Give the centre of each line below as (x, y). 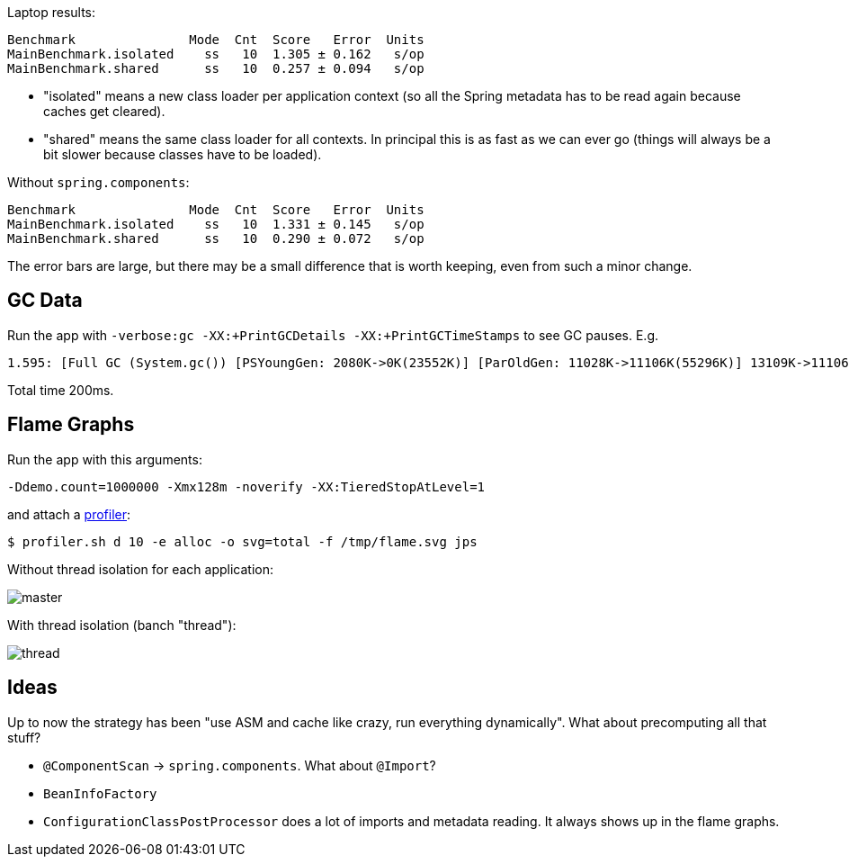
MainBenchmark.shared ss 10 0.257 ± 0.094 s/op (216, 68)
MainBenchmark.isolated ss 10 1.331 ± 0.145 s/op (216, 224)
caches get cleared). (104, 111)
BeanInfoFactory (100, 793)
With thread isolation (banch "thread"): (122, 625)
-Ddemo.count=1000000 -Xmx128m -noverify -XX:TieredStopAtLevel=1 (246, 486)
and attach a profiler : (69, 514)
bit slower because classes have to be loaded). (183, 154)
